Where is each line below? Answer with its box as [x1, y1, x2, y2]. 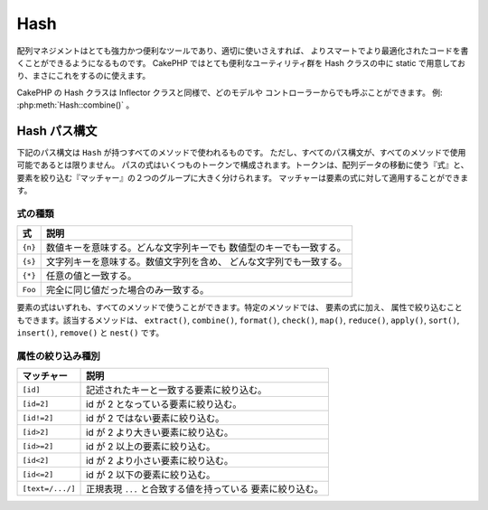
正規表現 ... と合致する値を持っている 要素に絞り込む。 [86, 483, 324, 496]
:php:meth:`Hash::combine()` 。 [16, 99, 135, 110]
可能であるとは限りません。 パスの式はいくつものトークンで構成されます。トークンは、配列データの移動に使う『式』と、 [16, 159, 469, 171]
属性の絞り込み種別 [16, 349, 101, 362]
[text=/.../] [22, 484, 76, 493]
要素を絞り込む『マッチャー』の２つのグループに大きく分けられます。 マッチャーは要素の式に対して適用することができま [16, 172, 469, 183]
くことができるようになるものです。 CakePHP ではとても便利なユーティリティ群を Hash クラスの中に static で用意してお [16, 57, 465, 68]
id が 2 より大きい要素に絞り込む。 [86, 426, 234, 439]
